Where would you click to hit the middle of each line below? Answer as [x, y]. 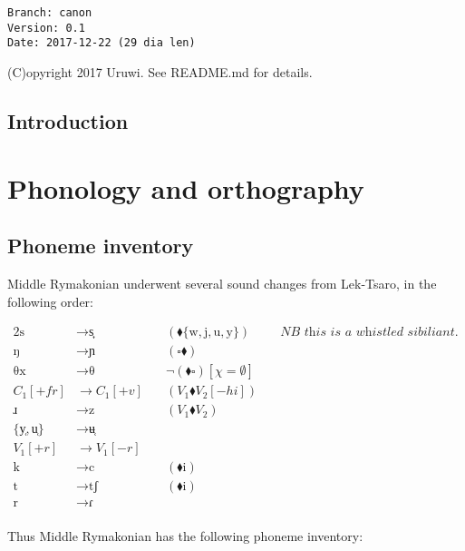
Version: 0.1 [46, 28]
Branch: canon [50, 13]
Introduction [68, 120]
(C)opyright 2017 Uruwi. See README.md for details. [160, 71]
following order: [50, 301]
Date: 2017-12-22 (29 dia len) [102, 43]
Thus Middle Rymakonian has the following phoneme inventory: [185, 536]
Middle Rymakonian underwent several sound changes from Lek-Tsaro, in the [222, 283]
